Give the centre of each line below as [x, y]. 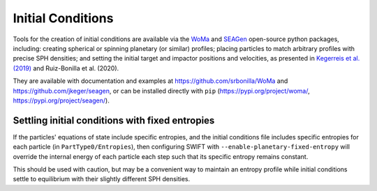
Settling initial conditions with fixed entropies [114, 120]
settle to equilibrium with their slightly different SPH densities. [102, 179]
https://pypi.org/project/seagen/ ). [61, 100]
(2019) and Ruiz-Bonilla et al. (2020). [66, 68]
